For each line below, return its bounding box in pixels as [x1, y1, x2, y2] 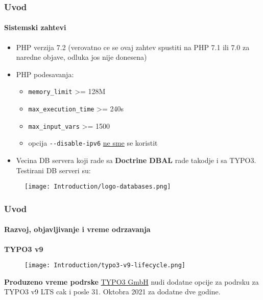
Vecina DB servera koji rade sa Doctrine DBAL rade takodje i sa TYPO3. [16, 155, 256, 166]
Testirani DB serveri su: [16, 165, 91, 175]
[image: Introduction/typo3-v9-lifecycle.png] [25, 262, 185, 269]
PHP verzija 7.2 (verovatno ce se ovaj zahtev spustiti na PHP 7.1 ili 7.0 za [16, 41, 250, 52]
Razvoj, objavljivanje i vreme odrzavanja [4, 224, 151, 235]
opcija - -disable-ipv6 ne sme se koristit [28, 137, 158, 148]
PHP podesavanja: [16, 68, 74, 79]
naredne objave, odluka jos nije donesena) [16, 52, 147, 62]
